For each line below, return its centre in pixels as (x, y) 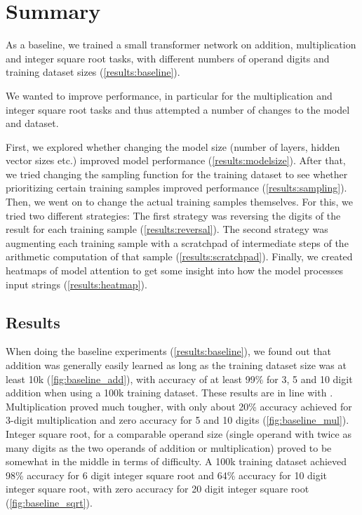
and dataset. (32, 123)
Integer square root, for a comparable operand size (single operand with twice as (179, 433)
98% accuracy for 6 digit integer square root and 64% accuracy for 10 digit (167, 475)
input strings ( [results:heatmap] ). (76, 284)
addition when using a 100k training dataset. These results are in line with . (169, 393)
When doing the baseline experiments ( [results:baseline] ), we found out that (169, 351)
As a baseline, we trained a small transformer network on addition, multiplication (181, 45)
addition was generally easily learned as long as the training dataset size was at (176, 365)
